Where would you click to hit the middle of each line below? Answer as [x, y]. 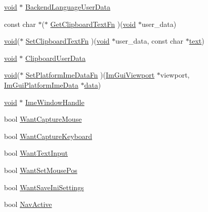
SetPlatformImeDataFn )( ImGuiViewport [90, 75]
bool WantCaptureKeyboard [48, 136]
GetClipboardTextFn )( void [93, 24]
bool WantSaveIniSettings [44, 187]
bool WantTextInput [36, 153]
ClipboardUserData [56, 58]
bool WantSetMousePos [41, 170]
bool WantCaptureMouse [43, 119]
